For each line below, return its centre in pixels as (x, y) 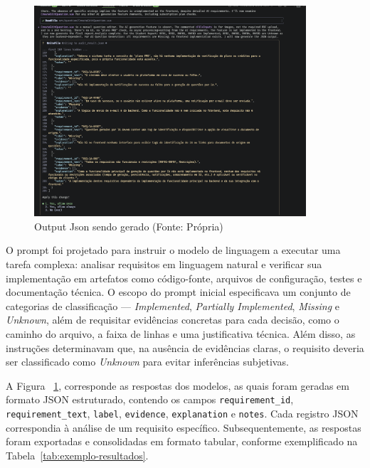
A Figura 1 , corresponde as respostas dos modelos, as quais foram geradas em (178, 385)
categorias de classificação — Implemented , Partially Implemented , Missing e (173, 305)
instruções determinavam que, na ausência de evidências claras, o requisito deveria (185, 347)
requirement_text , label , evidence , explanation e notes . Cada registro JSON (182, 414)
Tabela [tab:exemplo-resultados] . (77, 455)
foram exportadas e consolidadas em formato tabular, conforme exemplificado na (182, 441)
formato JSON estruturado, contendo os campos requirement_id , (150, 399)
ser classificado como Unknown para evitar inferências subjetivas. (147, 362)
